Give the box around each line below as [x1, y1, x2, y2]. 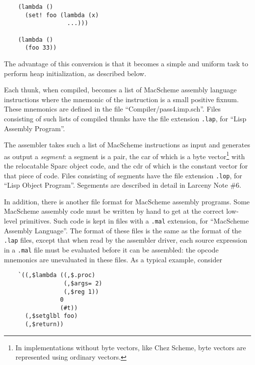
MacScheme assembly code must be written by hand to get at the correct [4, 206, 224, 216]
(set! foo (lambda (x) [25, 11, 99, 19]
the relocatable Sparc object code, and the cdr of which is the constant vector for [4, 161, 248, 170]
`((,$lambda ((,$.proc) [18, 272, 96, 279]
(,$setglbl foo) [25, 312, 78, 320]
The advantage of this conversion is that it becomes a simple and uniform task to [4, 58, 248, 68]
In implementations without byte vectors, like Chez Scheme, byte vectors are [15, 342, 246, 352]
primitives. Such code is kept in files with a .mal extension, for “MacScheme [19, 216, 249, 226]
